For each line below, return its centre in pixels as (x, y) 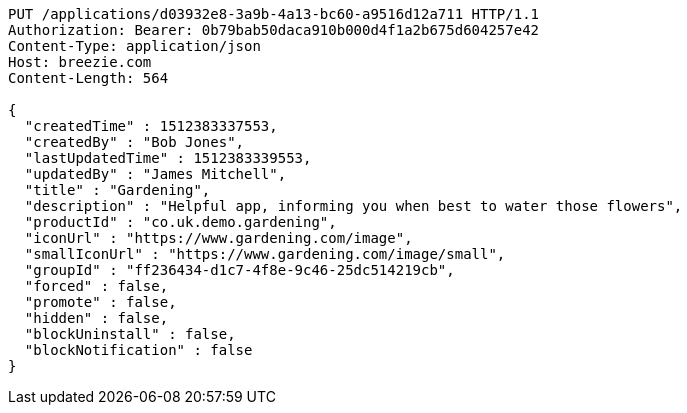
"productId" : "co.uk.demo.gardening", (180, 222)
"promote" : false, (100, 302)
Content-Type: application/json (134, 46)
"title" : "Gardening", (117, 190)
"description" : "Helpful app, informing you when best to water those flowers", (353, 206)
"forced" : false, (96, 286)
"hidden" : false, (96, 318)
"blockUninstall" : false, (130, 334)
